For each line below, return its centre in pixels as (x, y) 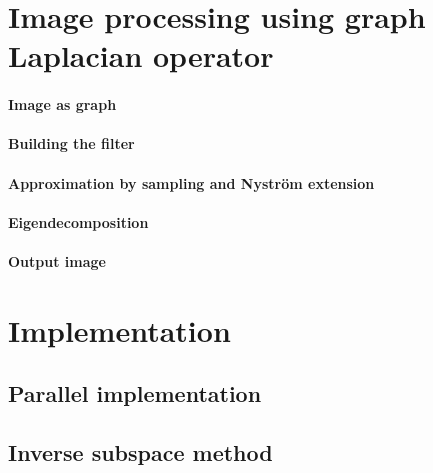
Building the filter (71, 143)
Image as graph (62, 104)
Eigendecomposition (78, 221)
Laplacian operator (141, 55)
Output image (57, 260)
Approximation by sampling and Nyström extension (191, 182)
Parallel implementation (135, 393)
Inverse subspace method (140, 452)
